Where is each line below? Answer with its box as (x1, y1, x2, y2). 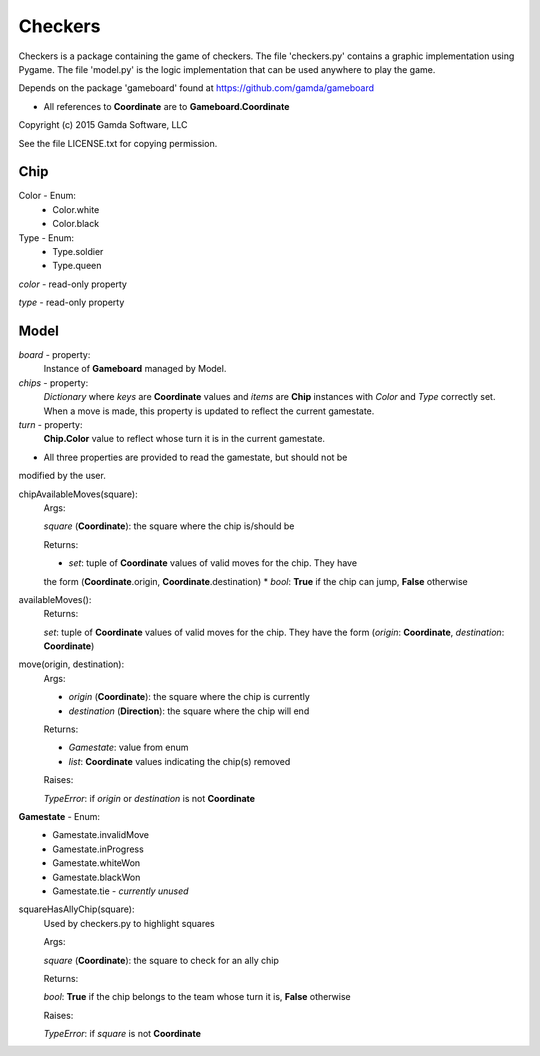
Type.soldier (52, 245, 104, 257)
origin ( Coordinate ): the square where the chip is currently (68, 691, 310, 703)
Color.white (52, 203, 100, 215)
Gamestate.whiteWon (52, 857, 141, 869)
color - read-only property (18, 278, 127, 290)
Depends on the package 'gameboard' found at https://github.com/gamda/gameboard (18, 82, 375, 94)
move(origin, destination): (18, 658, 125, 670)
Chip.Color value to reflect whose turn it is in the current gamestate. (43, 433, 325, 445)
